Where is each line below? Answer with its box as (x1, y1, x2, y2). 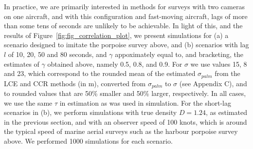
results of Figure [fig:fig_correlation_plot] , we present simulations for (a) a (4, 30, 229, 40)
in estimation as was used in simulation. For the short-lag (59, 97, 232, 108)
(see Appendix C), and (179, 78, 247, 88)
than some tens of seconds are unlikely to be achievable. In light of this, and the (4, 20, 243, 31)
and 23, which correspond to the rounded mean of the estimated (4, 68, 196, 78)
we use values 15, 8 (190, 58, 247, 69)
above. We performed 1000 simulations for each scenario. (4, 136, 173, 146)
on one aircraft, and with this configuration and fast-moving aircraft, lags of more (4, 11, 248, 21)
